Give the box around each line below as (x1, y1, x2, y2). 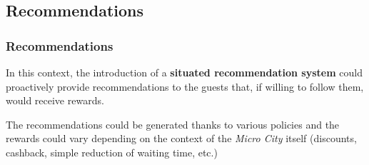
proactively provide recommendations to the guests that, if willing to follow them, (6, 79, 364, 94)
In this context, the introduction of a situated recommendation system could (6, 65, 363, 79)
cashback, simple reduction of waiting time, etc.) (6, 144, 218, 159)
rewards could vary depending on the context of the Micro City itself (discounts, (6, 131, 357, 146)
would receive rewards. (6, 93, 104, 108)
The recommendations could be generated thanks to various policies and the (6, 116, 340, 131)
